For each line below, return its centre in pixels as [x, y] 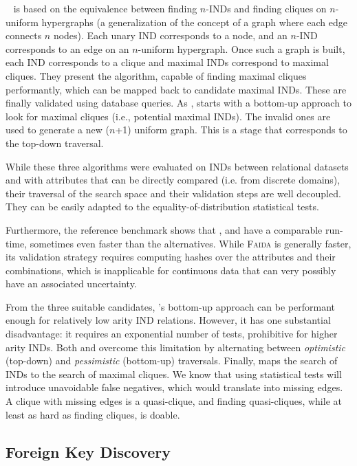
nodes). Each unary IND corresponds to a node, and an [170, 35]
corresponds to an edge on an [67, 48]
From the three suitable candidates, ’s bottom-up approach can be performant [170, 306]
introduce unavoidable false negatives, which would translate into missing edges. [174, 387]
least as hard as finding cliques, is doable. [93, 414]
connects [24, 35]
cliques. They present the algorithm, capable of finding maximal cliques [156, 75]
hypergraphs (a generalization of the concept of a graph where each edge [194, 22]
